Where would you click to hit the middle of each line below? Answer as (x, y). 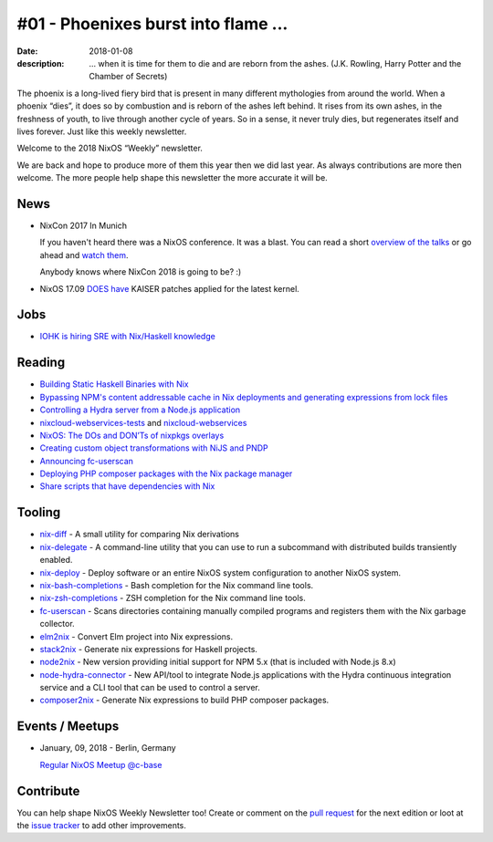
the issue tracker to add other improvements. (102, 826)
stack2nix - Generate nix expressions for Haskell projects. (148, 649)
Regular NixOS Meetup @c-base (101, 764)
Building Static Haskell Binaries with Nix (114, 384)
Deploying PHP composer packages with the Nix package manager (166, 473)
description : (41, 63)
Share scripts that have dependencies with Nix (127, 486)
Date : (27, 51)
